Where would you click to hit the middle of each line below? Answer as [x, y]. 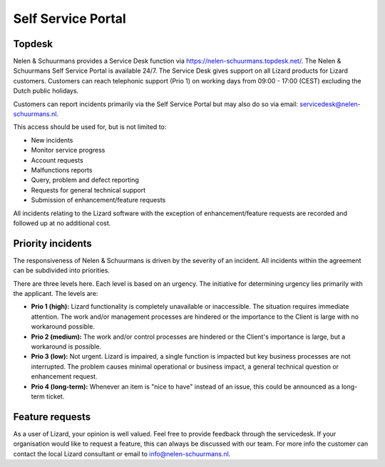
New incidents [52, 140]
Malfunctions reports [62, 170]
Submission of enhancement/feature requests [98, 200]
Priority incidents [52, 243]
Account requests [57, 160]
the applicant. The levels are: [56, 293]
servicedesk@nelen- [330, 104]
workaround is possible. [66, 347]
